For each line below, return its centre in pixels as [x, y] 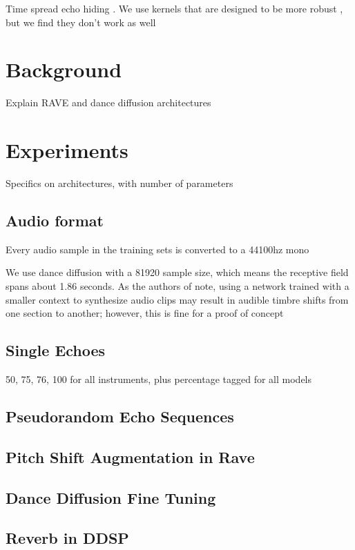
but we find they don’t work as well [81, 22]
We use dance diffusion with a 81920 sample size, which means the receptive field [177, 272]
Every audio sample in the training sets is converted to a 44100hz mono [157, 249]
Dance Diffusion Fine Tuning [111, 497]
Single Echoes [56, 350]
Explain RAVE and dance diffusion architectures [108, 102]
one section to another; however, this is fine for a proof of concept [145, 313]
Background [64, 69]
